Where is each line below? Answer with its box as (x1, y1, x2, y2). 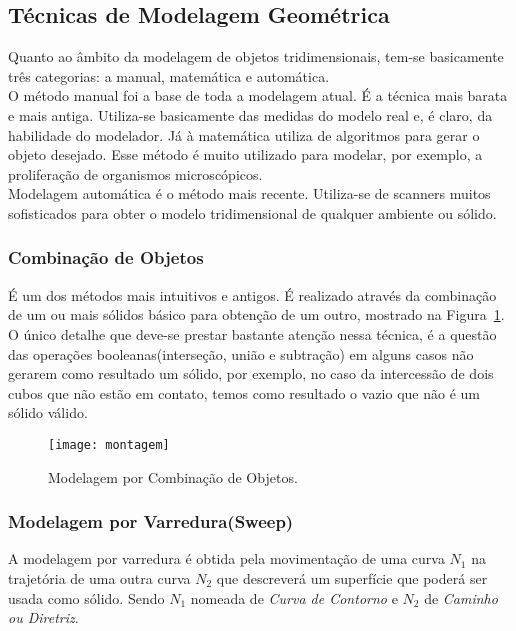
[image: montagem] (48, 437, 170, 452)
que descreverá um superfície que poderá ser (216, 567, 488, 588)
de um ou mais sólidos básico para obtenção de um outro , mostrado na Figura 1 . (8, 304, 505, 325)
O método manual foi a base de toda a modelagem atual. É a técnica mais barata (8, 85, 508, 106)
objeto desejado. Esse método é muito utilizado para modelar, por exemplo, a (8, 144, 483, 165)
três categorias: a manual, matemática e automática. (8, 65, 330, 86)
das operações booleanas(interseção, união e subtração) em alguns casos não (8, 343, 474, 364)
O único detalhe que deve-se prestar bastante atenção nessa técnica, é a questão (8, 323, 497, 344)
